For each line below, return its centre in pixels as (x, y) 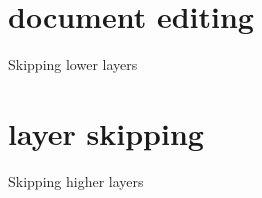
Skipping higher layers (76, 180)
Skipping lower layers (73, 64)
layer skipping (106, 132)
